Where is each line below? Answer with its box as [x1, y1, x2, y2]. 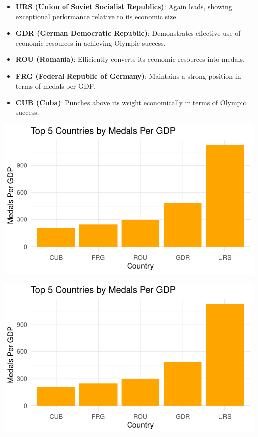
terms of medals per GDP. [15, 80, 95, 91]
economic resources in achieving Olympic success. [15, 37, 166, 48]
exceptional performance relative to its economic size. [15, 11, 178, 21]
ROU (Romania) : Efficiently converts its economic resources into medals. [15, 54, 245, 64]
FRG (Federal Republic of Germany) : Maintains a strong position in [15, 70, 241, 81]
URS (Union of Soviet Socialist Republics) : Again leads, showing [15, 1, 232, 11]
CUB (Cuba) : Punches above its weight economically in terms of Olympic [15, 97, 246, 108]
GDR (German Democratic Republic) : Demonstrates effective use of [15, 28, 241, 38]
